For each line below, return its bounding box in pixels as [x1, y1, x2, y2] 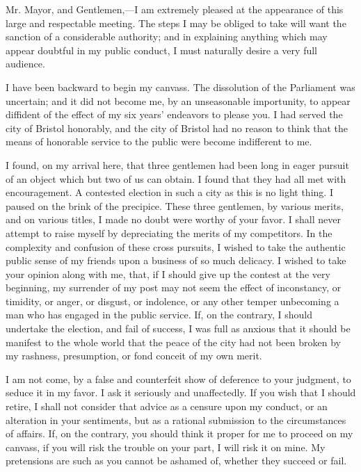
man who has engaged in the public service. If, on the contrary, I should [6, 307, 312, 322]
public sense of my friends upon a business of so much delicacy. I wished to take [6, 253, 346, 268]
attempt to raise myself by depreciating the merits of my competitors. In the [6, 225, 332, 240]
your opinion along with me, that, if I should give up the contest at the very [6, 266, 330, 281]
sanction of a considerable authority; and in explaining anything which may [6, 29, 328, 44]
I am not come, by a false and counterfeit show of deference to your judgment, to [6, 371, 351, 386]
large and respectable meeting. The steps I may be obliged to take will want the [6, 15, 346, 30]
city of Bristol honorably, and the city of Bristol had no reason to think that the [6, 120, 348, 135]
